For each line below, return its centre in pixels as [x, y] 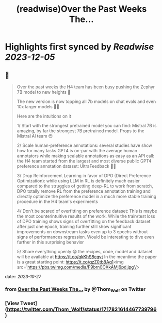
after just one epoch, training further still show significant [74, 226]
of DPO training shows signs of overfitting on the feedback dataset [84, 221]
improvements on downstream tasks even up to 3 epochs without [82, 232]
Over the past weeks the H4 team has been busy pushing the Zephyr [86, 87]
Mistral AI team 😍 [35, 136]
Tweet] [29, 303]
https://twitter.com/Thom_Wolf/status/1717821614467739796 [82, 309]
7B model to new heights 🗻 [44, 92]
